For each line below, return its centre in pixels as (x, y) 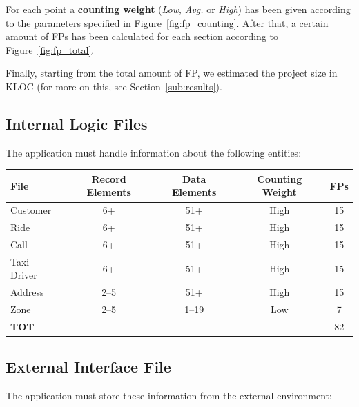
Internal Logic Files (77, 123)
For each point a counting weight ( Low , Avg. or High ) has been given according (178, 9)
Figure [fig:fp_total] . (50, 49)
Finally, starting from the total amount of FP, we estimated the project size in (172, 73)
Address (27, 292)
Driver (24, 275)
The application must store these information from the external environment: (169, 396)
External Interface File (88, 367)
